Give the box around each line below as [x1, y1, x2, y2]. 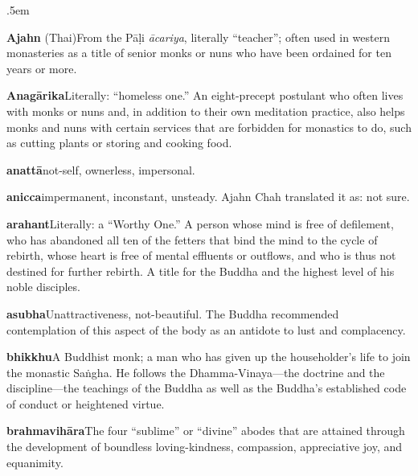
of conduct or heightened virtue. [6, 395, 165, 412]
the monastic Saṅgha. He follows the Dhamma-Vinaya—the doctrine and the [6, 363, 385, 380]
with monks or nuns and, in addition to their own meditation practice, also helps [6, 102, 405, 119]
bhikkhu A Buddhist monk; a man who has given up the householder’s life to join [6, 348, 411, 365]
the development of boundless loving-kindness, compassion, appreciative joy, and [6, 438, 403, 455]
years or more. [6, 59, 77, 76]
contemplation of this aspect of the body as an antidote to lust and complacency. [6, 321, 406, 338]
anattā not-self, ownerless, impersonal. [6, 161, 195, 178]
